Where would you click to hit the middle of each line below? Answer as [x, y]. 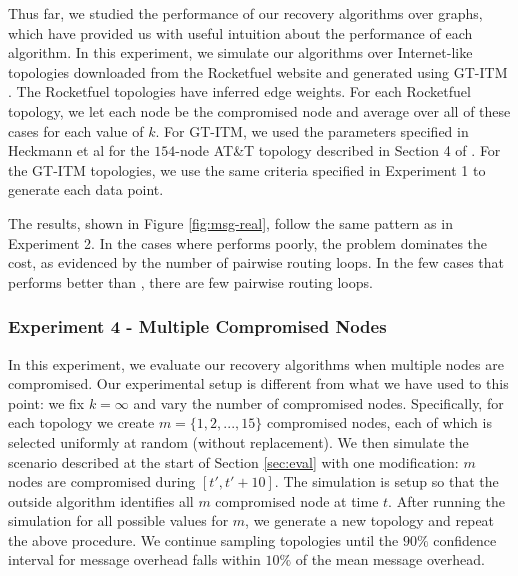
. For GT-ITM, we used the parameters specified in [312, 130]
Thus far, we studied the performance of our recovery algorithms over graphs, [245, 13]
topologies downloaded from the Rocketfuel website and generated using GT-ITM [258, 71]
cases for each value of [76, 130]
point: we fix [46, 402]
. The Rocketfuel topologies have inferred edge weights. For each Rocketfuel [239, 91]
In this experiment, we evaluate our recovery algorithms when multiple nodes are [256, 363]
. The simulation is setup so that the [386, 481]
